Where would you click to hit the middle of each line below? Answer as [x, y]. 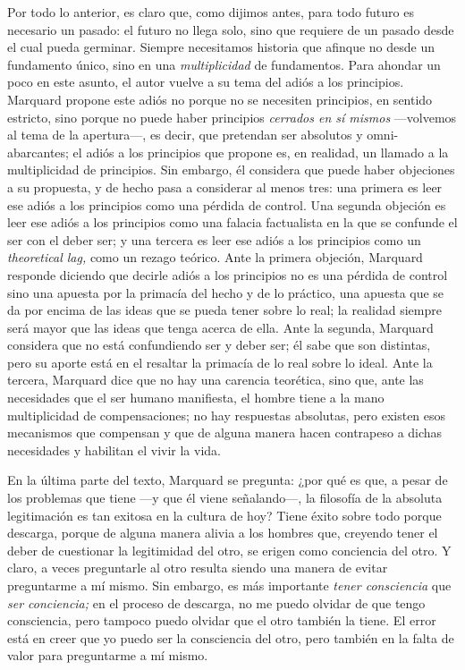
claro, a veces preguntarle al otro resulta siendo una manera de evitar [198, 568]
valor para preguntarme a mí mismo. [108, 655]
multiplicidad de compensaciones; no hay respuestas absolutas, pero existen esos [227, 415]
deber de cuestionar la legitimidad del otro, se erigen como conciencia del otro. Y [229, 550]
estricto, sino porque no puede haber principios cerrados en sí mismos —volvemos [232, 117]
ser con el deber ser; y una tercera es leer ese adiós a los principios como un [214, 239]
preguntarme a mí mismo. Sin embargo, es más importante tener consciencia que [229, 585]
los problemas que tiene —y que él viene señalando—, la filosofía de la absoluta [225, 498]
